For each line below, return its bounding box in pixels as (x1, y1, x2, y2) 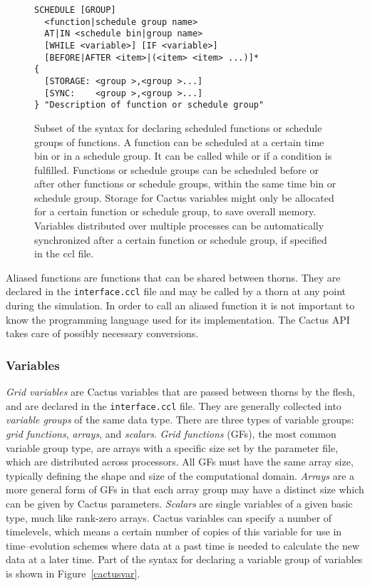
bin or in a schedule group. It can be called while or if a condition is (34, 148, 332, 163)
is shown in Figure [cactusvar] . (6, 565, 140, 580)
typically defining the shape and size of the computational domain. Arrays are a (6, 468, 355, 483)
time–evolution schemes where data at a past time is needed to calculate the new (6, 538, 360, 552)
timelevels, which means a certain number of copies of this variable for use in (6, 524, 342, 539)
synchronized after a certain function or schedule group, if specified (34, 232, 327, 247)
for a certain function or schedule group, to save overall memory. (34, 204, 317, 219)
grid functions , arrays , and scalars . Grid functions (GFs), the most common (6, 426, 336, 441)
